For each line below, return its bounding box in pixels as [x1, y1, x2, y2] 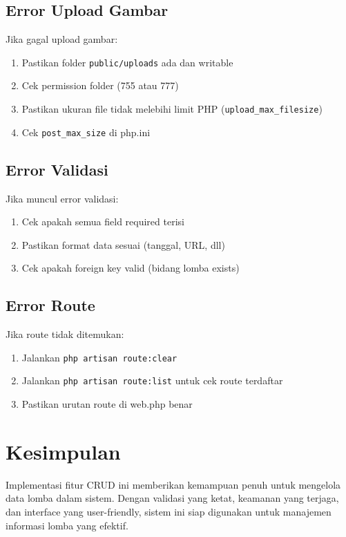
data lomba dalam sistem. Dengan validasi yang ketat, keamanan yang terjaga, [6, 491, 339, 505]
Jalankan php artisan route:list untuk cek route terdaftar [21, 373, 283, 388]
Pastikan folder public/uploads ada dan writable [21, 55, 233, 69]
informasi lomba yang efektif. [6, 518, 128, 532]
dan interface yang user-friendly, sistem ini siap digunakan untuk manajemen [6, 504, 331, 518]
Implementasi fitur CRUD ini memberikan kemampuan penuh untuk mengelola [6, 477, 341, 491]
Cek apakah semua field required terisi [21, 214, 184, 229]
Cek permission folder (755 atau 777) [21, 78, 179, 93]
